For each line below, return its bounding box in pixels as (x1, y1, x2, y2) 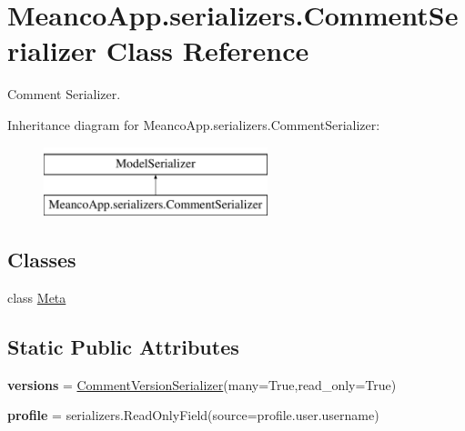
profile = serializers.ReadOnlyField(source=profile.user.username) (7, 406, 379, 425)
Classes (7, 246, 76, 274)
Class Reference (106, 32, 309, 69)
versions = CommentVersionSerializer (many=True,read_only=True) (7, 375, 397, 394)
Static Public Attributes (7, 332, 239, 360)
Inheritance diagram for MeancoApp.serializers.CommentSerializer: (7, 115, 380, 134)
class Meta (7, 287, 66, 306)
